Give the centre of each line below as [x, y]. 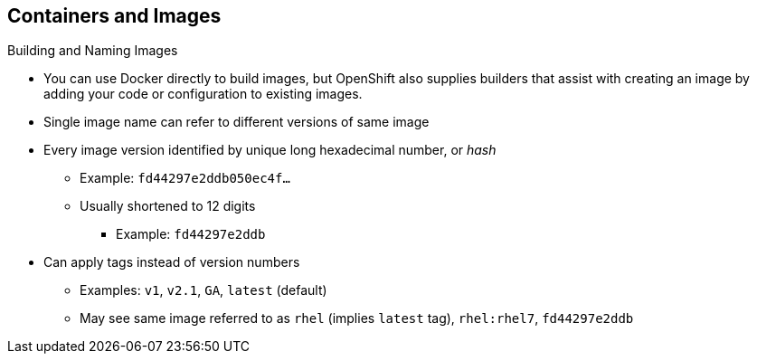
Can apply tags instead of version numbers [172, 262]
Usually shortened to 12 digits [168, 206]
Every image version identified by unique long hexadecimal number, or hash [270, 150]
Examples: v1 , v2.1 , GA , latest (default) [203, 290]
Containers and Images [114, 16]
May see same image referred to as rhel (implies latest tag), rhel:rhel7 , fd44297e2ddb [357, 318]
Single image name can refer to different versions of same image [237, 122]
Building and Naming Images [93, 51]
